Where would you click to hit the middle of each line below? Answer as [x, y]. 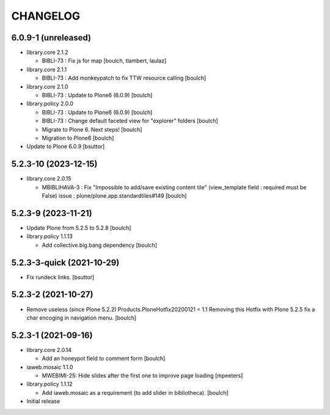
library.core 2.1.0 [47, 86]
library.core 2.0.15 [49, 179]
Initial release [43, 402]
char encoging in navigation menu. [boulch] [82, 318]
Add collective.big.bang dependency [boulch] [100, 245]
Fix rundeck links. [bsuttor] [61, 277]
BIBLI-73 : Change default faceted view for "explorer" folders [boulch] [130, 121]
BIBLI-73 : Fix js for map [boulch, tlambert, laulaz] [104, 61]
